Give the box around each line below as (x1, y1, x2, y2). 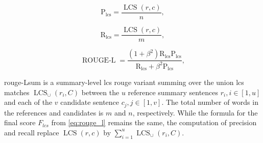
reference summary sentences (128, 87, 219, 97)
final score (4, 117, 36, 128)
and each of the (4, 97, 53, 107)
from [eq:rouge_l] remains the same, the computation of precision (51, 117, 257, 128)
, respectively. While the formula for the (132, 107, 258, 118)
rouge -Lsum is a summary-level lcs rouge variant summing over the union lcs (4, 76, 244, 87)
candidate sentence (60, 97, 119, 107)
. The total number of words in (161, 97, 258, 107)
